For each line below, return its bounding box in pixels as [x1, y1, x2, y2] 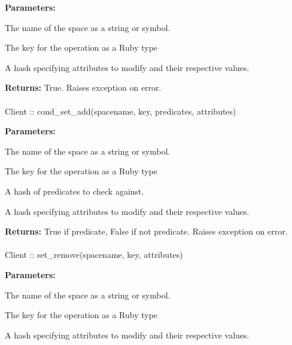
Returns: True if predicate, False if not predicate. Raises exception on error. [5, 225, 288, 238]
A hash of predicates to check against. [5, 184, 144, 197]
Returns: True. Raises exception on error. [5, 81, 162, 94]
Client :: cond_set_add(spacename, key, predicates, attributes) [5, 104, 236, 117]
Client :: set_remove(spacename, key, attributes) [5, 248, 183, 261]
